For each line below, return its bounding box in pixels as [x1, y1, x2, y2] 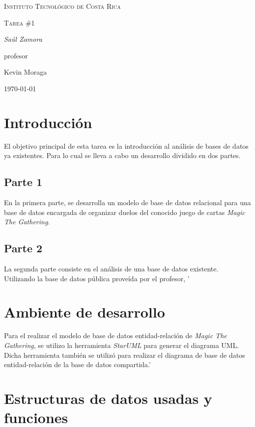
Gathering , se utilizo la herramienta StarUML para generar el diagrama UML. [4, 340, 239, 350]
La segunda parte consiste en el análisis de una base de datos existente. [4, 264, 219, 274]
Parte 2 [4, 240, 43, 256]
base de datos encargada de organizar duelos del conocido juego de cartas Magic [4, 207, 245, 217]
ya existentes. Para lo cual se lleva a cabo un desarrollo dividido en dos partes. [4, 150, 241, 160]
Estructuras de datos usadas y [4, 388, 212, 408]
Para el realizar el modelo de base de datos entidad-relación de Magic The [4, 330, 227, 341]
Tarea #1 [4, 17, 35, 27]
